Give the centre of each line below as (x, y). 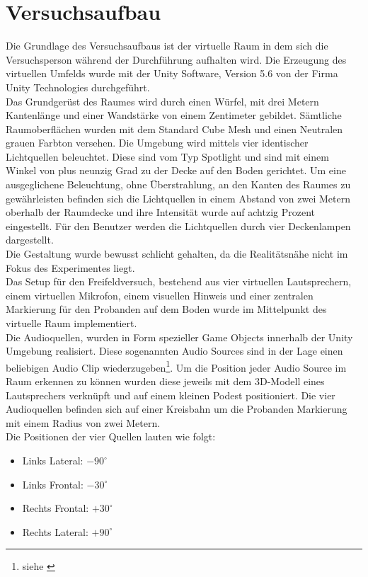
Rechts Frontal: (56, 508)
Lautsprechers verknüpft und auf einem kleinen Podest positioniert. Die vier (171, 395)
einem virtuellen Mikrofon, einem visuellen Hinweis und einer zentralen (160, 295)
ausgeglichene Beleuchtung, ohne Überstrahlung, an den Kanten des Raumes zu (178, 184)
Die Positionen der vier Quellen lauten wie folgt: (111, 436)
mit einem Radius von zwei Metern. (83, 422)
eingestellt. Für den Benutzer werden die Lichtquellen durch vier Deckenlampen (178, 225)
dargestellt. (30, 240)
